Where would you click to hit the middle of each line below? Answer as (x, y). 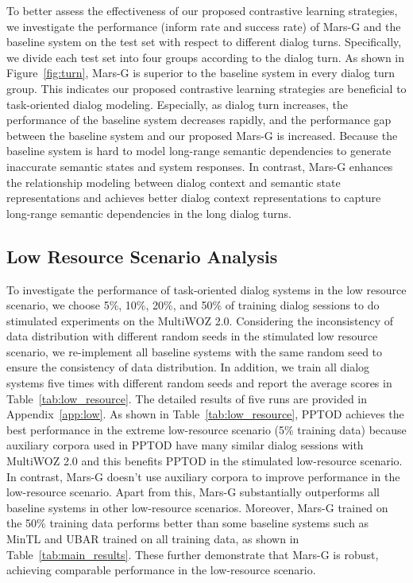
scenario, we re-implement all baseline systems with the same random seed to (195, 351)
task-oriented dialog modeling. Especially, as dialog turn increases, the (178, 104)
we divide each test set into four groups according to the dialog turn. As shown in (206, 57)
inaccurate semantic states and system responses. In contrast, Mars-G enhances (200, 166)
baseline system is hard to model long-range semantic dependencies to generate (199, 151)
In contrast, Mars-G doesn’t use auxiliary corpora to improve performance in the (203, 476)
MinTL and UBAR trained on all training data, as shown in (153, 539)
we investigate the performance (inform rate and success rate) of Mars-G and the (204, 26)
